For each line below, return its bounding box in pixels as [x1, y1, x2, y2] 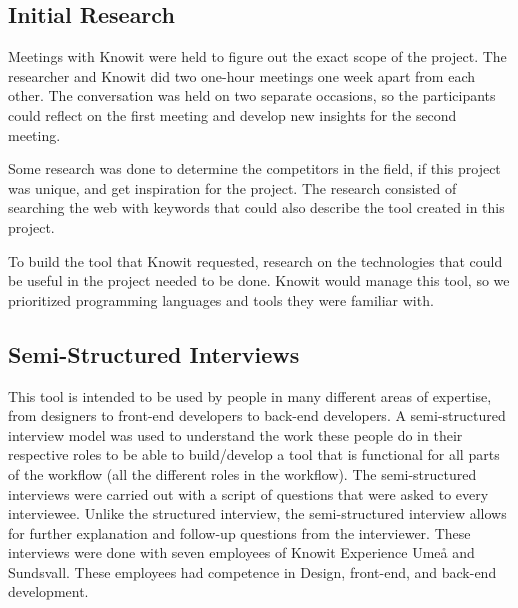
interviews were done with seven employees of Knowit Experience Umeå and [8, 542, 475, 563]
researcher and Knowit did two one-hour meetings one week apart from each [8, 65, 476, 86]
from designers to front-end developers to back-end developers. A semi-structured [8, 405, 506, 426]
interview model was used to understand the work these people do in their [8, 424, 463, 445]
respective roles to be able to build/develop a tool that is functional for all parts [8, 444, 500, 465]
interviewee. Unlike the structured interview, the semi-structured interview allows [8, 503, 507, 524]
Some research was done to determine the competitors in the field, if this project [8, 158, 501, 179]
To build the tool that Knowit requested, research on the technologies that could [8, 250, 503, 271]
